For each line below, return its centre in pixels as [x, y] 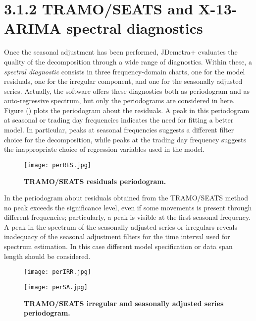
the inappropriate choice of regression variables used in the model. [104, 149]
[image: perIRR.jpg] [58, 272]
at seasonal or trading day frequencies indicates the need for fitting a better [119, 120]
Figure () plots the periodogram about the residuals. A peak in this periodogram [127, 110]
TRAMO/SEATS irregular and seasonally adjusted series [124, 303]
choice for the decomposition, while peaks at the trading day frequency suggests [125, 139]
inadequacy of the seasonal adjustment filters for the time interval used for [117, 236]
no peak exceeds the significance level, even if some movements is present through [128, 207]
